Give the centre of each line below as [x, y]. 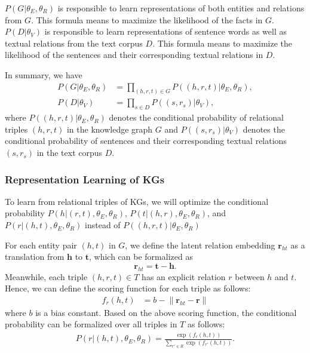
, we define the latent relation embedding [200, 245]
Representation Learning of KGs [85, 179]
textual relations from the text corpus [74, 43]
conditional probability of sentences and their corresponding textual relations [146, 141]
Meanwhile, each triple [46, 276]
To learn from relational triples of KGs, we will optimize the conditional [137, 201]
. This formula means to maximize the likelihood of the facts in [147, 19]
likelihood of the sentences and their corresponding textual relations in [134, 55]
